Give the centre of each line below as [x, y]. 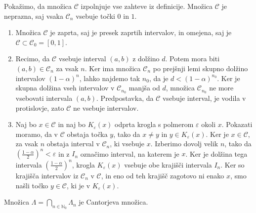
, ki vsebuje [127, 144]
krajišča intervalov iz [47, 175]
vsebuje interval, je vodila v [204, 98]
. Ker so [233, 164]
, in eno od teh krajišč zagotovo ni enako [163, 175]
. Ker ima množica [113, 68]
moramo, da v [37, 134]
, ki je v [79, 185]
